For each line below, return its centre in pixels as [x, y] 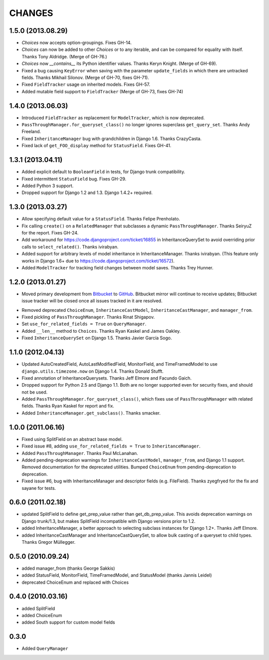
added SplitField [38, 608]
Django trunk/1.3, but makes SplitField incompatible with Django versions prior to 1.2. [109, 521]
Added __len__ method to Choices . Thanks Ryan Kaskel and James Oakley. [101, 331]
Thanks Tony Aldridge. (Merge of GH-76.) [64, 56]
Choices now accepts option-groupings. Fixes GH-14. [77, 43]
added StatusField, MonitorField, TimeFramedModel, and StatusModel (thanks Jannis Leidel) [117, 575]
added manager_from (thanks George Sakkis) [68, 568]
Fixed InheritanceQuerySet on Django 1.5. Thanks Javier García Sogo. [97, 338]
